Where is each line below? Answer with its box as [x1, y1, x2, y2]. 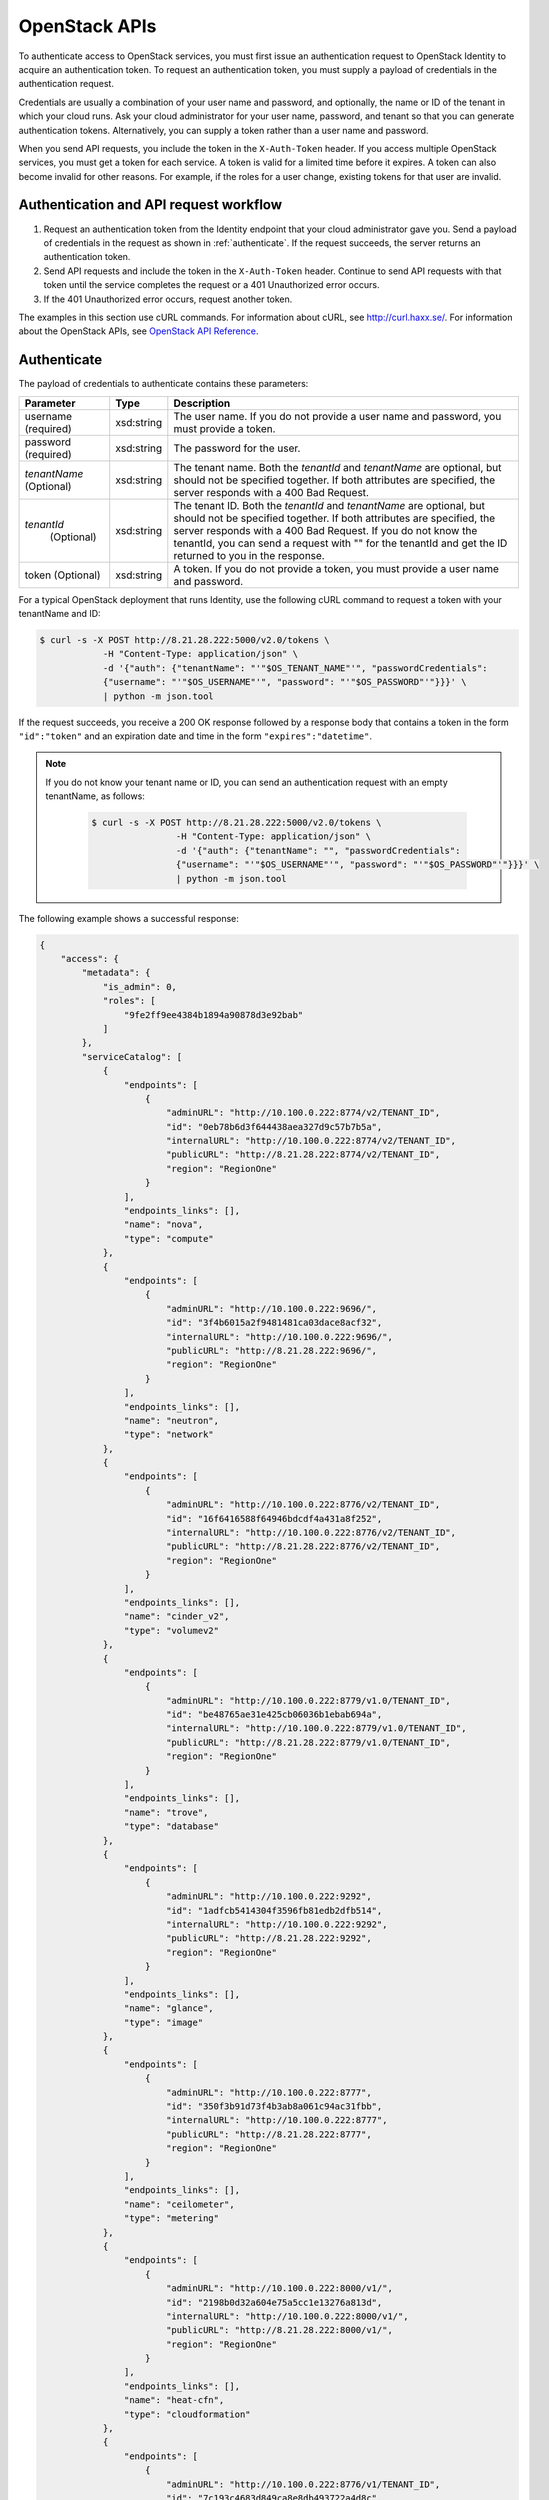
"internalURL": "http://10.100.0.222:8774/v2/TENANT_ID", [165, 1135, 457, 1147]
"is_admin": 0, [102, 981, 177, 992]
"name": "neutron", [123, 1415, 220, 1426]
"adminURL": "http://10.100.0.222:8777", [165, 2086, 372, 2098]
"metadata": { [81, 967, 151, 979]
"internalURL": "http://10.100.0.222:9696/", [165, 1331, 394, 1342]
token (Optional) [24, 568, 101, 582]
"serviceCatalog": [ [81, 1051, 183, 1062]
